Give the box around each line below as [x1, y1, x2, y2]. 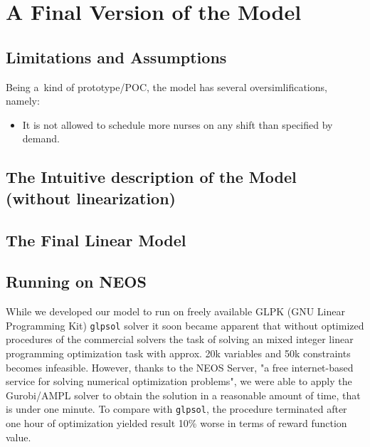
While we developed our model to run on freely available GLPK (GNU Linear [6, 304, 345, 319]
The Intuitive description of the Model [6, 166, 297, 188]
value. [6, 429, 31, 444]
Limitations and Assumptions [6, 46, 227, 68]
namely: [6, 93, 40, 108]
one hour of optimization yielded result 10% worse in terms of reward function [6, 415, 347, 430]
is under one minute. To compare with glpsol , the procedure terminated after [6, 401, 347, 416]
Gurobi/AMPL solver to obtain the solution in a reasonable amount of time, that [6, 387, 361, 402]
